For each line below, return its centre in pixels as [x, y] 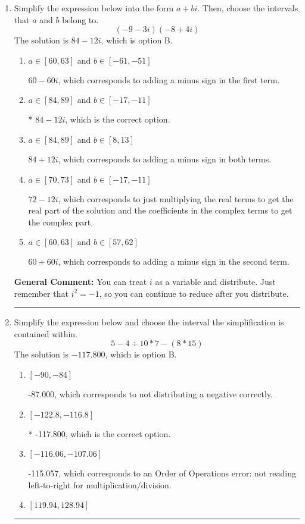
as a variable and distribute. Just [215, 281]
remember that [41, 293]
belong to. [80, 19]
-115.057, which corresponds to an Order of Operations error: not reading [162, 473]
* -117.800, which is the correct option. [99, 433]
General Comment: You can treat [80, 281]
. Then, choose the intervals [248, 8]
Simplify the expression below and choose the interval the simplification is [149, 322]
